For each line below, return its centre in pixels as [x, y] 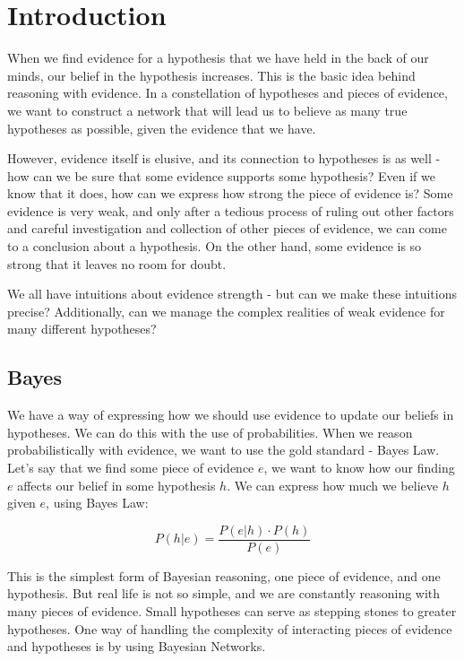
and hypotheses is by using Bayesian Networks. [137, 646]
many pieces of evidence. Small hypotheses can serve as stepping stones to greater [232, 611]
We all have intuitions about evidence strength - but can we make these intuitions [232, 294]
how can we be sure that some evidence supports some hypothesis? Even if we [221, 175]
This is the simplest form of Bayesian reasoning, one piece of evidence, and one [224, 575]
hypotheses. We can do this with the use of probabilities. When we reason [210, 432]
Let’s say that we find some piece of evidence [131, 468]
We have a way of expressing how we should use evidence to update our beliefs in [231, 415]
